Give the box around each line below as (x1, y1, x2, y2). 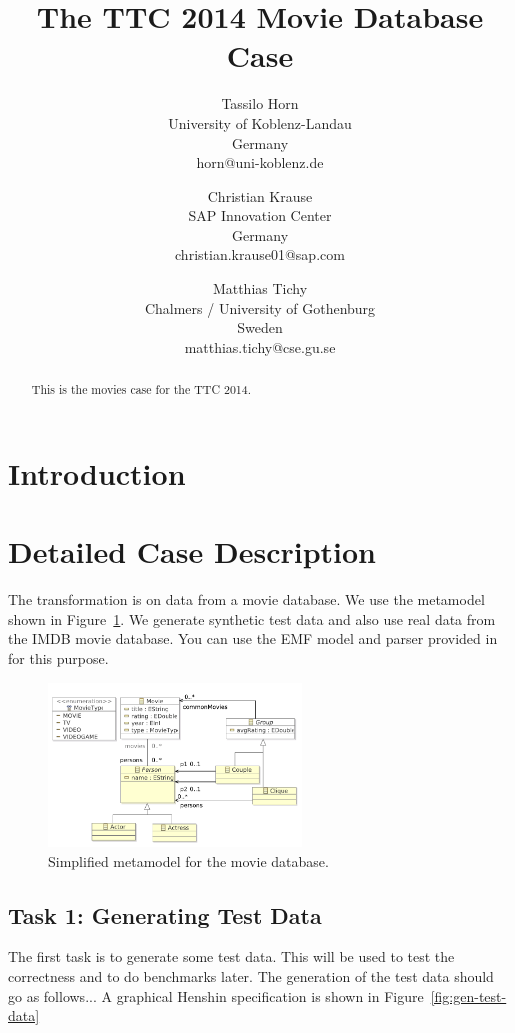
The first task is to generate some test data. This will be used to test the (8, 946, 455, 967)
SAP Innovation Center (188, 205, 332, 226)
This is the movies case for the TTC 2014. (31, 381, 252, 398)
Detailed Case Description (8, 531, 376, 572)
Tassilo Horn (221, 93, 299, 114)
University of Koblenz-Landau (168, 112, 352, 133)
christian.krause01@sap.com (175, 244, 345, 265)
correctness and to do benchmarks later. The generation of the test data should (8, 966, 494, 987)
